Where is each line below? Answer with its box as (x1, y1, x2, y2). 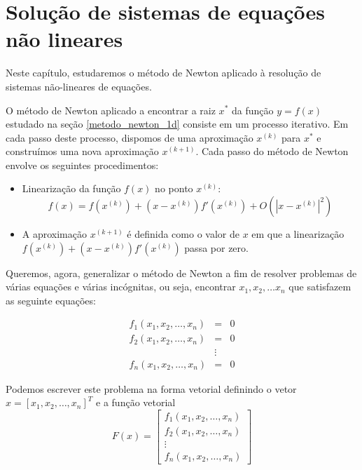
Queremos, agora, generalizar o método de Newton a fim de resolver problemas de (6, 265, 357, 280)
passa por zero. (184, 240, 249, 255)
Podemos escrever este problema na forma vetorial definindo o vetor (6, 381, 297, 396)
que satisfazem (288, 279, 351, 294)
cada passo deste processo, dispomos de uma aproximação (6, 130, 253, 145)
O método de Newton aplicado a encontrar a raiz (6, 102, 216, 117)
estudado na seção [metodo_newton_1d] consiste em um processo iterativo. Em (6, 116, 349, 131)
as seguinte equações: (6, 293, 96, 307)
